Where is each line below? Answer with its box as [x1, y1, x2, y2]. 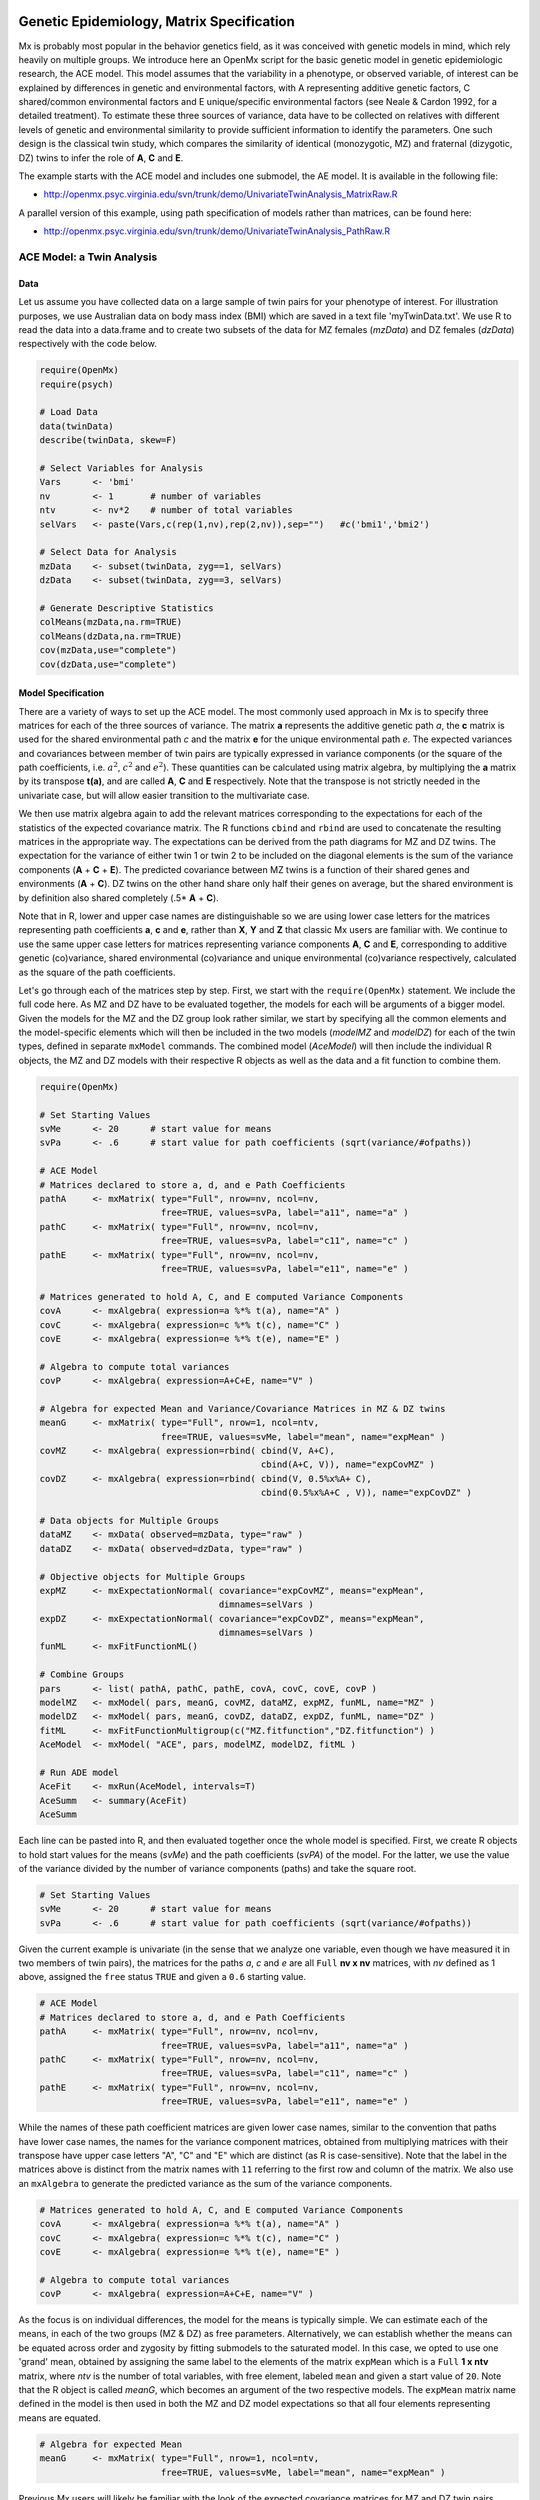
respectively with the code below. [18, 338, 157, 350]
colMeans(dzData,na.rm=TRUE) [39, 630, 183, 642]
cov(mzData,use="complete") [39, 645, 177, 656]
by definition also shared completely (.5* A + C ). [18, 891, 219, 904]
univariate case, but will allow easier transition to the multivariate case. [18, 789, 310, 801]
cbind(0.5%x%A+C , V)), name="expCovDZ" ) [260, 1487, 472, 1499]
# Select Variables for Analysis [39, 463, 204, 474]
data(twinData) [39, 420, 114, 432]
